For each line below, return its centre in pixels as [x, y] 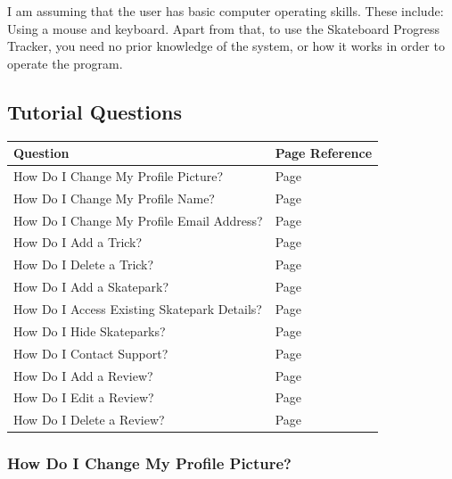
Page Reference [324, 153]
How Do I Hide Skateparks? [90, 330]
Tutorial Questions [95, 111]
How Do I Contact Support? [91, 353]
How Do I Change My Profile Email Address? [138, 220]
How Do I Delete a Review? [89, 420]
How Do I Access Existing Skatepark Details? [138, 308]
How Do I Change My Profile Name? [114, 198]
